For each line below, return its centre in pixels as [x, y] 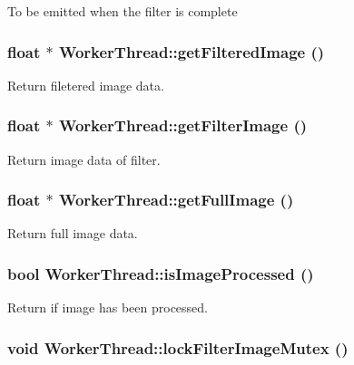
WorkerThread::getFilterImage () [183, 125]
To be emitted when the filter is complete [123, 11]
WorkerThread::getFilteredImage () [192, 51]
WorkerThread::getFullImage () [177, 200]
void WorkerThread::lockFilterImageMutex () [178, 347]
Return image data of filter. [84, 159]
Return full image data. [73, 233]
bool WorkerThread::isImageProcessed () [161, 273]
